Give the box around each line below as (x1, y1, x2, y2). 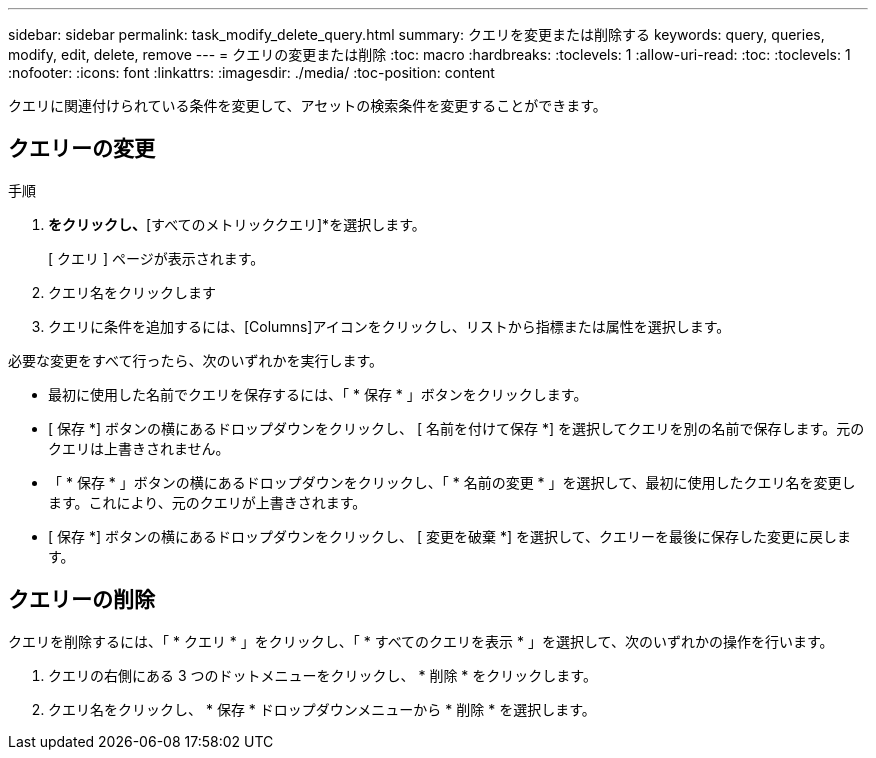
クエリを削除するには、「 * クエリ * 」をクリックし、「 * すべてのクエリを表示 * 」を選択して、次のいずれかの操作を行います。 (8, 632, 834, 650)
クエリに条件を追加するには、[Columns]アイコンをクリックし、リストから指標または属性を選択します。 (48, 317, 731, 335)
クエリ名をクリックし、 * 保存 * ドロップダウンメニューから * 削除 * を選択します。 (48, 700, 596, 718)
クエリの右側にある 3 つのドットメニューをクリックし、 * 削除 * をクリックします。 (48, 666, 597, 684)
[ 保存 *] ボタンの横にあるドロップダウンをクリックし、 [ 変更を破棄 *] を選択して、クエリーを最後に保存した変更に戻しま (48, 527, 851, 545)
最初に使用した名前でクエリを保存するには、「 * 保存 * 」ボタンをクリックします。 (48, 385, 588, 403)
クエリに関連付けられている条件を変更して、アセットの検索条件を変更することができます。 (8, 97, 607, 114)
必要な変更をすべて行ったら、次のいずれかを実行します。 (8, 351, 384, 369)
